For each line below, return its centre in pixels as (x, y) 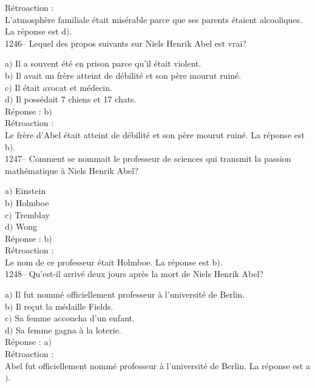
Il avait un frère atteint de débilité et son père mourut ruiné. (128, 75)
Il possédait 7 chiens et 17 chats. (76, 99)
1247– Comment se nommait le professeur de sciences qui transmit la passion (148, 159)
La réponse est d (36, 31)
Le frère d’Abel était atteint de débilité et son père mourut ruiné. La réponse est (155, 134)
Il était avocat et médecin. (63, 87)
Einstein (31, 191)
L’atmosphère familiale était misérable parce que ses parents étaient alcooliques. (154, 19)
